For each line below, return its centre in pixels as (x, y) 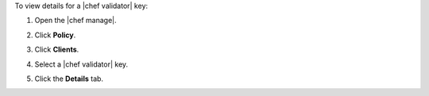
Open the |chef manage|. (75, 21)
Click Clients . (57, 50)
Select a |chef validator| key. (81, 64)
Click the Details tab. (69, 79)
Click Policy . (55, 35)
